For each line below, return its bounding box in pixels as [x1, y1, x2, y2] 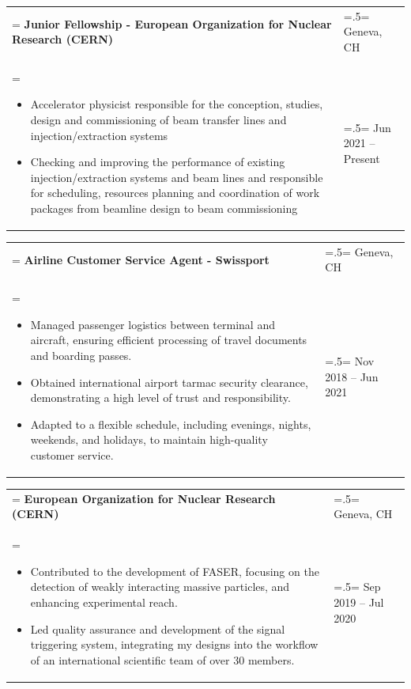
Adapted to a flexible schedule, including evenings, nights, [30, 415, 311, 432]
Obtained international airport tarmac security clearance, [30, 373, 308, 390]
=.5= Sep [334, 578, 381, 595]
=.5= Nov [325, 353, 375, 369]
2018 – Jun [325, 368, 379, 384]
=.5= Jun [343, 119, 391, 135]
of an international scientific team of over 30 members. [30, 651, 295, 668]
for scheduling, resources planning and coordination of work [30, 184, 320, 201]
